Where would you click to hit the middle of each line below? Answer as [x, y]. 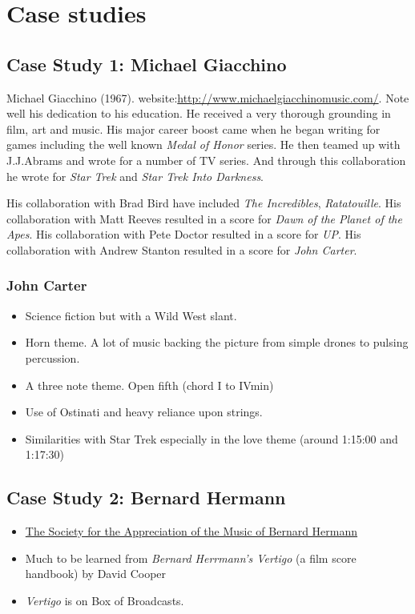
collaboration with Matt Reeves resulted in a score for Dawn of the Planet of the [204, 218]
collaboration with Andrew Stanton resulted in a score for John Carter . [182, 249]
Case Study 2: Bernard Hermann [146, 498]
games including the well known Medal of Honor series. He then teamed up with [203, 144]
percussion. [52, 357]
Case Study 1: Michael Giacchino [147, 64]
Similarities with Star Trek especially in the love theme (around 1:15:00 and [212, 438]
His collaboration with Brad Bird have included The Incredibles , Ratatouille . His [204, 203]
